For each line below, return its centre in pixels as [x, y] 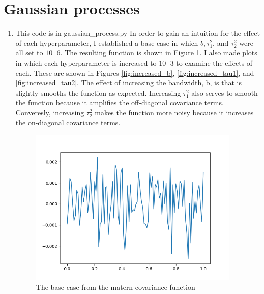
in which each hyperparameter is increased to [86, 62]
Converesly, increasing [50, 112]
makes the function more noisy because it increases [174, 112]
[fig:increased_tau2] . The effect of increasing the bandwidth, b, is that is [128, 83]
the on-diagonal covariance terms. [68, 122]
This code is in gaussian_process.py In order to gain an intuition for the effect [138, 33]
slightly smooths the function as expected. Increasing [98, 92]
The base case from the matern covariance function [115, 287]
